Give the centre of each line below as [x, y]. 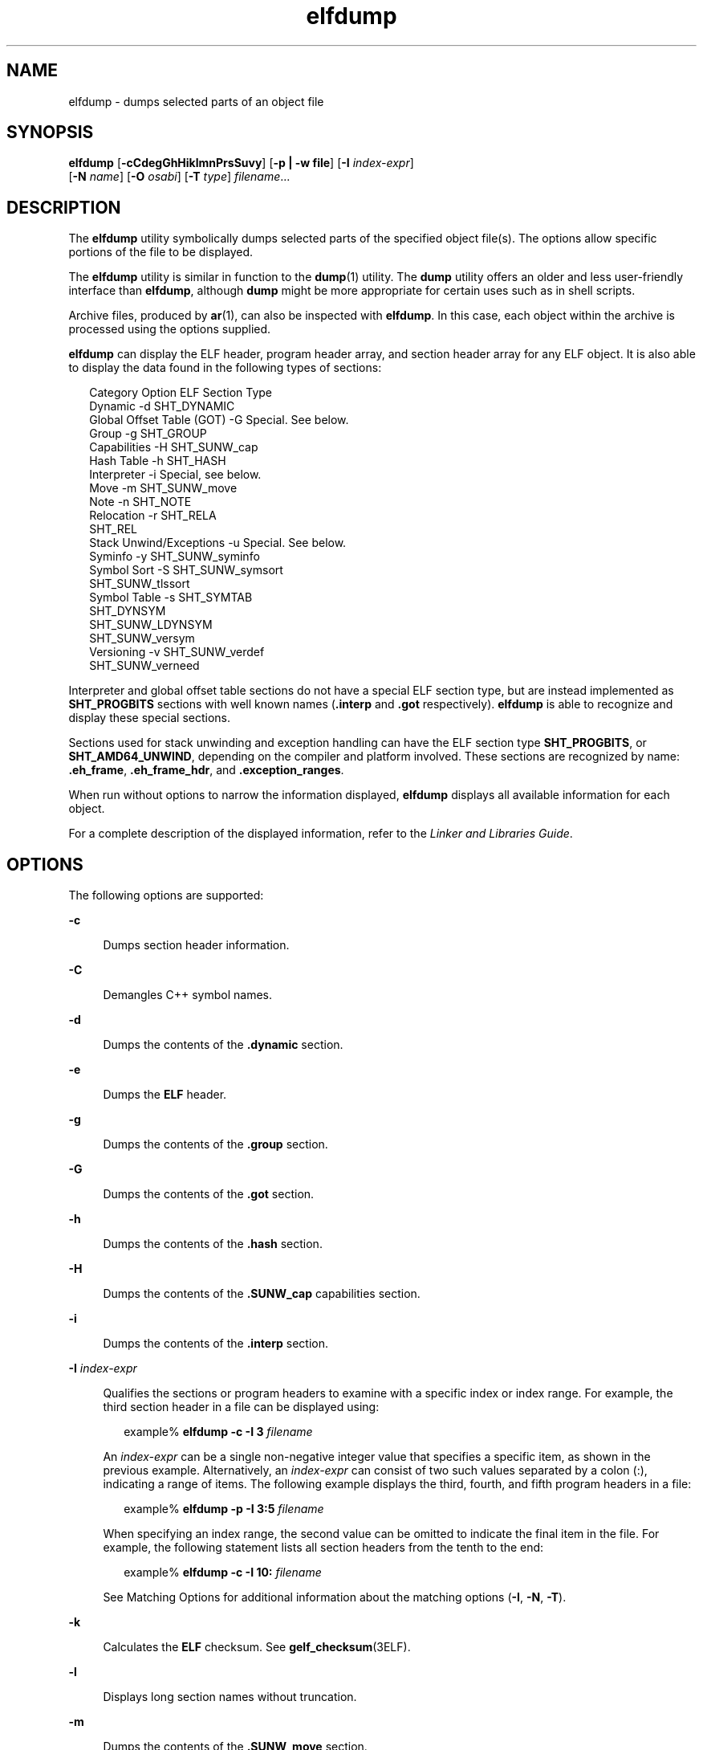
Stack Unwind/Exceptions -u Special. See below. [218, 543]
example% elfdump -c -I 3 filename [218, 1432]
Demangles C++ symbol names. [188, 995]
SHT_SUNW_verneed [144, 666]
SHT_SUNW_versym [142, 638]
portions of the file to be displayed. [161, 252]
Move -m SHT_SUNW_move [163, 488]
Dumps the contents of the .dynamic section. [223, 1045]
